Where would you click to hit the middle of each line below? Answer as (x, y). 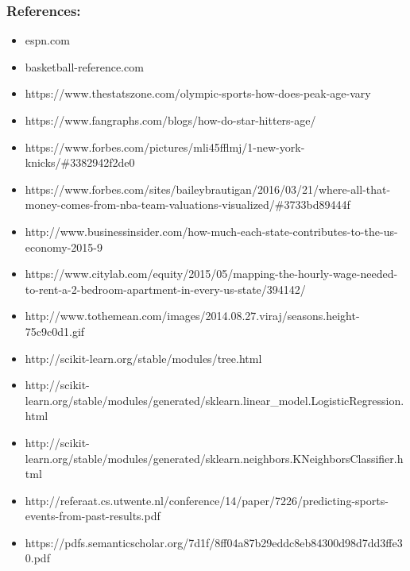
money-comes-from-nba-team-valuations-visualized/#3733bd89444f (188, 204)
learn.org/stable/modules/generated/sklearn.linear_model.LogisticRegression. (215, 400)
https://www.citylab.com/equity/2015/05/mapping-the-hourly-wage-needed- (211, 274)
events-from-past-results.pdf (93, 516)
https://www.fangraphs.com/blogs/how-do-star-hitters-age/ (170, 120)
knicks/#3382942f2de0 (80, 162)
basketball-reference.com (84, 66)
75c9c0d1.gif (55, 331)
